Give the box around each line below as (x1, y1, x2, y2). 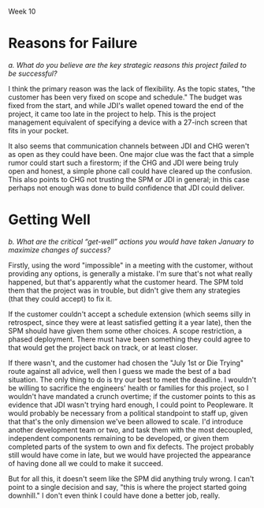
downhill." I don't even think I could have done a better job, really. (8, 491, 221, 500)
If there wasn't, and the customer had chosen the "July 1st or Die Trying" (8, 358, 244, 368)
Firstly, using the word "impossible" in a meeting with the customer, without (8, 260, 254, 270)
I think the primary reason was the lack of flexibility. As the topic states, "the (8, 84, 256, 93)
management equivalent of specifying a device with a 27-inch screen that (8, 118, 247, 127)
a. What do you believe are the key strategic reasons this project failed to (8, 60, 247, 69)
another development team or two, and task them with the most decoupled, (8, 425, 253, 435)
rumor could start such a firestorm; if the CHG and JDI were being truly (8, 158, 239, 167)
